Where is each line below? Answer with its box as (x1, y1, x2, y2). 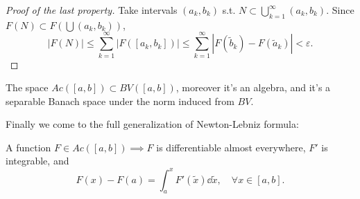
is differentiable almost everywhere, (156, 140, 306, 154)
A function (6, 140, 51, 154)
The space (6, 80, 49, 95)
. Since (326, 3, 354, 17)
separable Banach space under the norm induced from (6, 93, 234, 108)
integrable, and (6, 153, 69, 168)
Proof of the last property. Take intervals (6, 3, 178, 17)
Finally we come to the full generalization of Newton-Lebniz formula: (6, 117, 299, 131)
